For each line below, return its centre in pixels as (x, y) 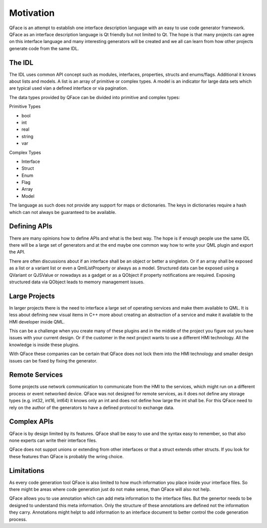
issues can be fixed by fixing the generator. (53, 361)
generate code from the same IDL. (44, 48)
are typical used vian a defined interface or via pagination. (68, 88)
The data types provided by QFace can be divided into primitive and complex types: (95, 97)
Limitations (27, 471)
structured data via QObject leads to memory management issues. (77, 282)
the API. (17, 252)
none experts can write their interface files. (53, 440)
